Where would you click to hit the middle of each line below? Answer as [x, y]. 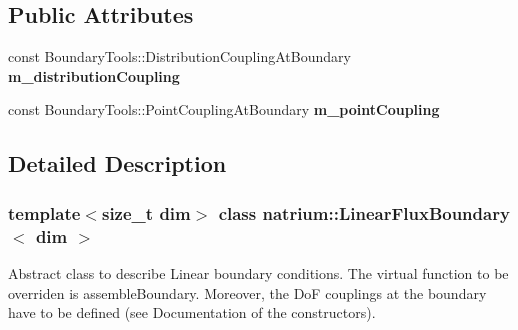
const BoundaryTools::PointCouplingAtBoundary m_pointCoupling [224, 109]
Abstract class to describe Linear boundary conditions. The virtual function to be [258, 272]
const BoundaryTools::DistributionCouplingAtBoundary [179, 56]
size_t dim [146, 212]
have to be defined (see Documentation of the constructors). [192, 312]
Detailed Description [117, 163]
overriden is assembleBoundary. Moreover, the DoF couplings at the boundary [247, 292]
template [44, 212]
